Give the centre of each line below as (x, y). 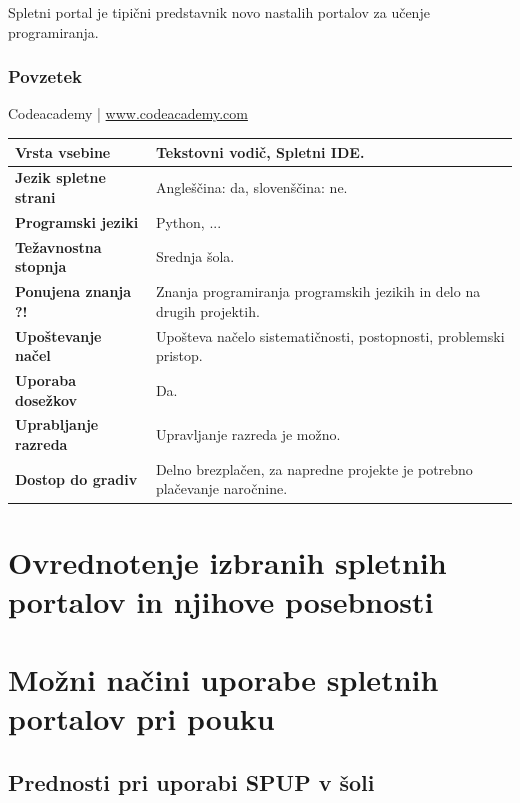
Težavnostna (58, 246)
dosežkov (46, 399)
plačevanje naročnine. (221, 488)
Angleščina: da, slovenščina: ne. (251, 187)
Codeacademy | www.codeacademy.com (128, 113)
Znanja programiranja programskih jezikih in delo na (318, 291)
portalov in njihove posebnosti (221, 600)
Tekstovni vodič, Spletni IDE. (260, 151)
